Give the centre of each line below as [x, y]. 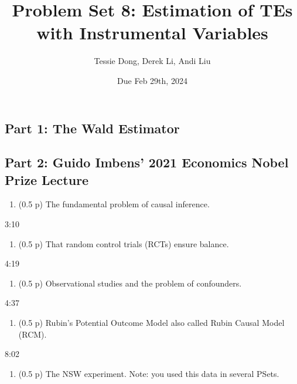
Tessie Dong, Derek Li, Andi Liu [152, 61]
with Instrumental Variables [152, 33]
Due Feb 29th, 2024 [152, 80]
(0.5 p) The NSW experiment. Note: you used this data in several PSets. [149, 373]
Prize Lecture [47, 179]
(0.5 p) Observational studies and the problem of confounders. [130, 283]
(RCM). [33, 334]
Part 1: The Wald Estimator [92, 128]
